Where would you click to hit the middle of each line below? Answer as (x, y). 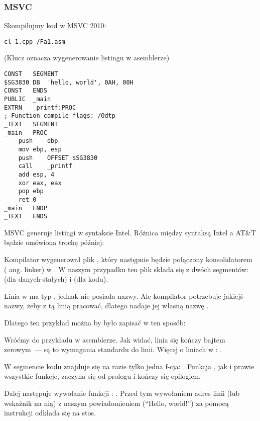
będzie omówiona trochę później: (54, 242)
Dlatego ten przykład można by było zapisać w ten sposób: (95, 323)
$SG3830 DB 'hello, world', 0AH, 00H (69, 82)
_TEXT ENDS (26, 217)
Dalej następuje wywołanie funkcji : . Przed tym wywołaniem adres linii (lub (122, 393)
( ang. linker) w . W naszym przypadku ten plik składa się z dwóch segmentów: (126, 269)
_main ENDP (26, 208)
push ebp (38, 141)
